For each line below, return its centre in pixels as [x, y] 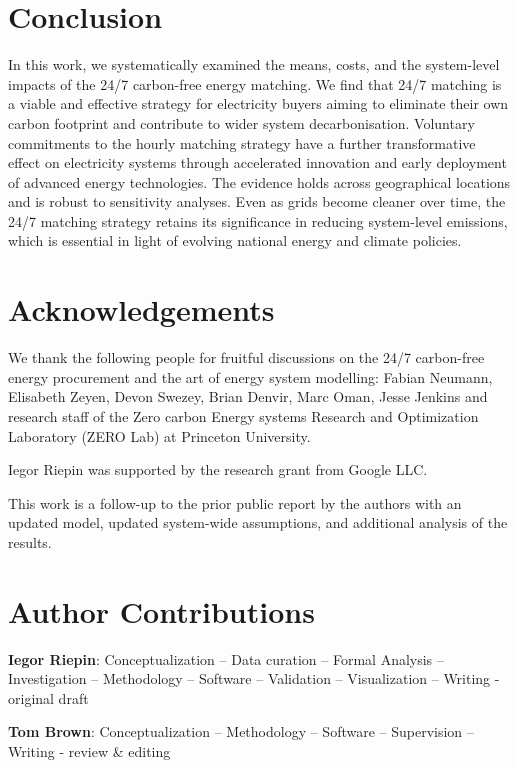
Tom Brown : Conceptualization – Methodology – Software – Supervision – [241, 731]
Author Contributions [161, 610]
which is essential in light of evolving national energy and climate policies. [235, 240]
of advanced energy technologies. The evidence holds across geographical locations [259, 181]
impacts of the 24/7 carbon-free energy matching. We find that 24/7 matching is [255, 83]
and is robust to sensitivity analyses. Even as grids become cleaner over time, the [257, 201]
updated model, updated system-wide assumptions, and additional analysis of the [258, 522]
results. [30, 541]
